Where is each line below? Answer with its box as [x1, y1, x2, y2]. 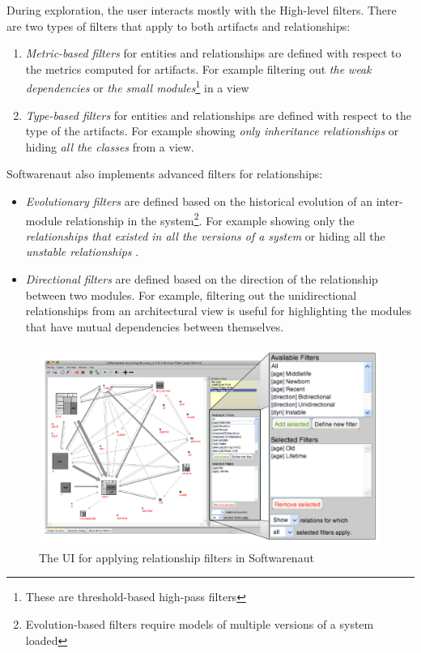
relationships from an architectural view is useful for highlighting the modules [25, 302, 412, 319]
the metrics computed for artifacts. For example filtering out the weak [25, 60, 372, 77]
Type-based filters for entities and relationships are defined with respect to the [25, 106, 411, 123]
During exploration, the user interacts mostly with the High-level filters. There [6, 2, 397, 18]
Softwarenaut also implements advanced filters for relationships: [6, 165, 323, 182]
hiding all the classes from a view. [25, 138, 194, 155]
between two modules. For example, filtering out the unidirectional [25, 286, 357, 303]
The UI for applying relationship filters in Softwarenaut [39, 548, 314, 566]
